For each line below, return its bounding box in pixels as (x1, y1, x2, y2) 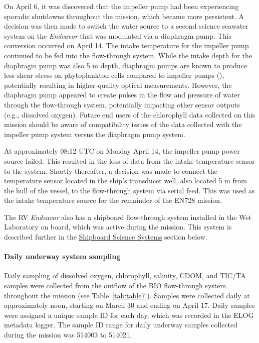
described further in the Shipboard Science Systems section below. (4, 232, 207, 242)
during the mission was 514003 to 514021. (4, 329, 132, 340)
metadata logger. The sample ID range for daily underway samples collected (4, 319, 238, 330)
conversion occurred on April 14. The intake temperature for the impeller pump (4, 40, 249, 51)
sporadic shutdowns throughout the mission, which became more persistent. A (4, 11, 244, 21)
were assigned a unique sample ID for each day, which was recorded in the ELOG (4, 309, 254, 320)
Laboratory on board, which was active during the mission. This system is (4, 221, 232, 232)
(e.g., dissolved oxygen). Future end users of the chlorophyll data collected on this (4, 109, 255, 120)
